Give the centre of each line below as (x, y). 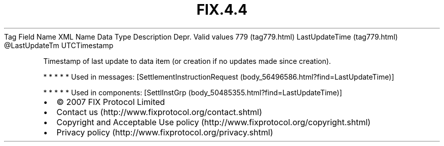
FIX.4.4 (222, 10)
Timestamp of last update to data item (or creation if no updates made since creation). (187, 61)
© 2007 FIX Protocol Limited (111, 102)
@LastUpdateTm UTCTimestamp (59, 45)
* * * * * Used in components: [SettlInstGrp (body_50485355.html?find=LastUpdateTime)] (193, 92)
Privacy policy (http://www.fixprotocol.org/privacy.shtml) (165, 132)
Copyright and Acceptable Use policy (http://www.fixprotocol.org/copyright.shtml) (214, 122)
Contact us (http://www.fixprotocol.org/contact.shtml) (159, 112)
